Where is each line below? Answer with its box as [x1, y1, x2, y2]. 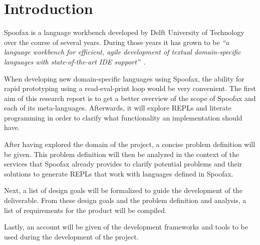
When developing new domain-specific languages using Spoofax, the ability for [4, 73, 244, 83]
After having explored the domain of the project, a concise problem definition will [4, 139, 255, 149]
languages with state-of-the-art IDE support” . [4, 56, 146, 66]
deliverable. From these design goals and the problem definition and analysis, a [4, 195, 246, 205]
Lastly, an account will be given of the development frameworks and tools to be [4, 221, 248, 232]
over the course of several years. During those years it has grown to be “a [4, 36, 229, 47]
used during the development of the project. [4, 231, 139, 241]
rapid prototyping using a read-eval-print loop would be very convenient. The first [4, 83, 256, 93]
